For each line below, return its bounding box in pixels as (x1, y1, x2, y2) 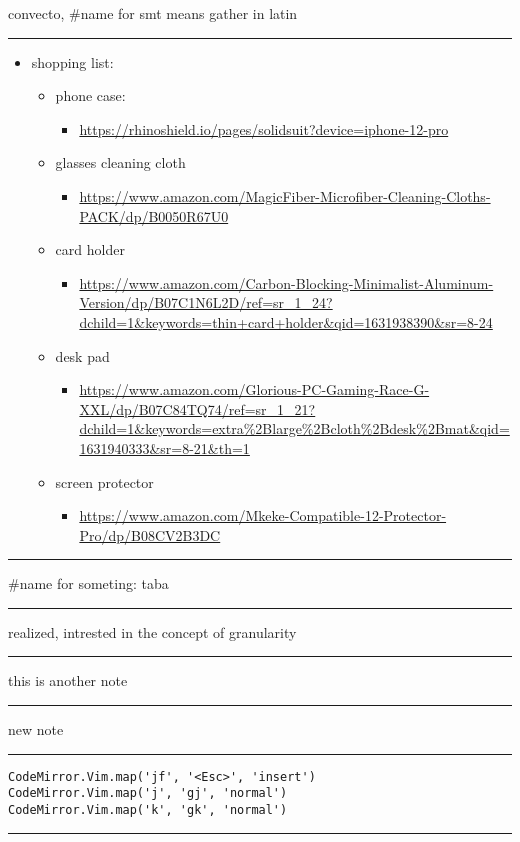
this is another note (8, 670, 128, 691)
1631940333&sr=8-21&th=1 (79, 437, 250, 458)
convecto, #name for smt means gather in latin (8, 3, 298, 23)
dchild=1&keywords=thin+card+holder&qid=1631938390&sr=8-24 (79, 311, 493, 332)
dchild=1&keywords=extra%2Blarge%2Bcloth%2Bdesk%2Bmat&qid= (79, 418, 510, 439)
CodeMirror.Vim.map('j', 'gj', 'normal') (8, 786, 288, 801)
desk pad (55, 345, 110, 366)
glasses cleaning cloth (55, 152, 186, 173)
